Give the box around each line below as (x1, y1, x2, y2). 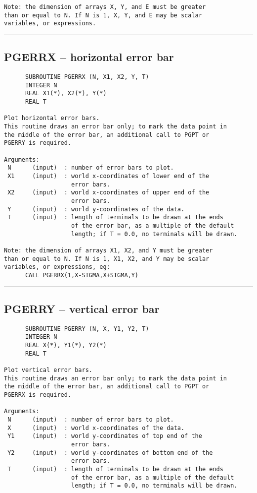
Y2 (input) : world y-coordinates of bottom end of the (7, 449, 213, 456)
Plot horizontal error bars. (4, 115, 100, 122)
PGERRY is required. (4, 139, 72, 147)
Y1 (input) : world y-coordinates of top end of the (7, 432, 202, 440)
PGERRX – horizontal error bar (4, 49, 174, 64)
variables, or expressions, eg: (4, 263, 110, 271)
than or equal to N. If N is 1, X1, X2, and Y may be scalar (4, 255, 210, 262)
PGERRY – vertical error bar (4, 301, 160, 316)
